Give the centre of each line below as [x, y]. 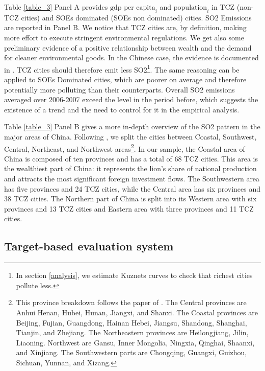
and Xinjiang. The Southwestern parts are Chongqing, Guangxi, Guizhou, [131, 352]
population [190, 8]
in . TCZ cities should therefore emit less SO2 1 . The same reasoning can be [122, 68]
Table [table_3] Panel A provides [56, 7]
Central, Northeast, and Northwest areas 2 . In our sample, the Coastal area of [125, 148]
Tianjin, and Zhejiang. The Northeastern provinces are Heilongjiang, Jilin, [132, 332]
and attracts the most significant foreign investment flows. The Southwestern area [132, 179]
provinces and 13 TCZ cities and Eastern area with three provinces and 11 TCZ [129, 208]
